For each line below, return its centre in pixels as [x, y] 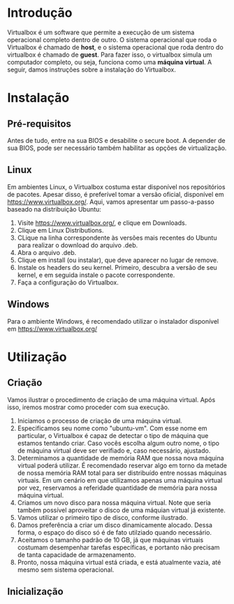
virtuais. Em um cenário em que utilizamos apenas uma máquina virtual [120, 480]
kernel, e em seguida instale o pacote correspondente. [96, 275]
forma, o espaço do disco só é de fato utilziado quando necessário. [114, 532]
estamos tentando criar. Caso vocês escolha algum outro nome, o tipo [118, 443]
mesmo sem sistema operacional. [66, 570]
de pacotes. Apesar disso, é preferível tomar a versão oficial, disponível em [116, 194]
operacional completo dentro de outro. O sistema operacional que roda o [112, 39]
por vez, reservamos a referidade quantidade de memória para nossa [117, 488]
